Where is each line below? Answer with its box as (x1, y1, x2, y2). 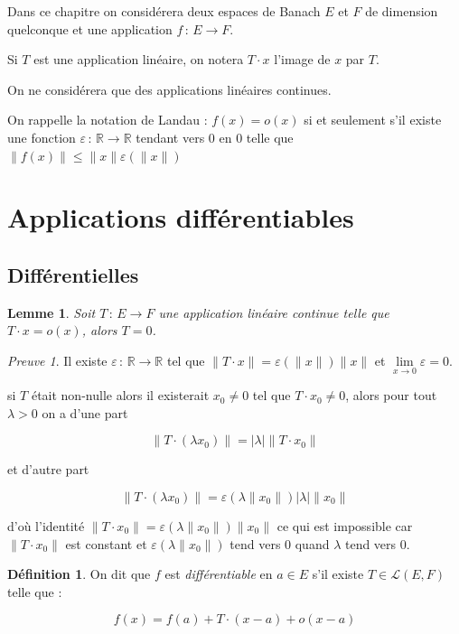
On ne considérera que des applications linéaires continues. (7, 79, 332, 98)
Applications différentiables (7, 199, 354, 236)
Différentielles (7, 260, 139, 288)
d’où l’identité (7, 516, 85, 535)
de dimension (365, 2, 438, 20)
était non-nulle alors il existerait (31, 386, 210, 405)
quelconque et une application (7, 19, 173, 38)
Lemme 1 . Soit (7, 303, 96, 322)
